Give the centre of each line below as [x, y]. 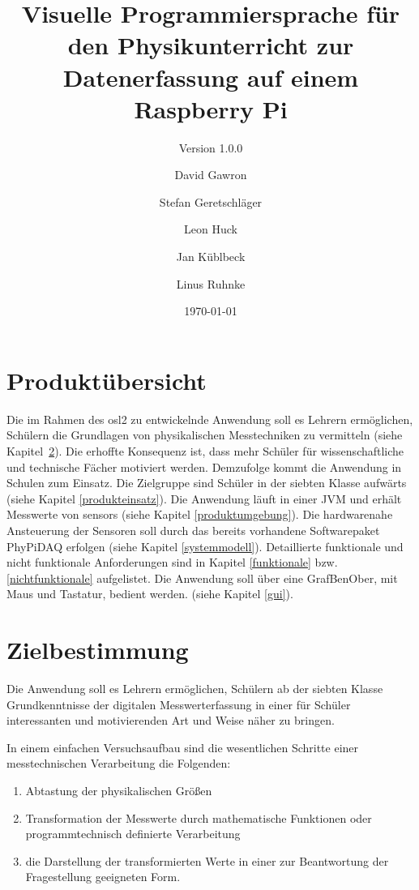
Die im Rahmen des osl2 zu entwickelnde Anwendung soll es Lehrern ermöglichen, [210, 419]
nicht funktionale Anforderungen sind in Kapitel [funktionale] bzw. [172, 562]
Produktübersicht [107, 380]
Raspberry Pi [211, 108]
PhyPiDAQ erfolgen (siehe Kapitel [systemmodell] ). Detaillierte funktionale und [205, 546]
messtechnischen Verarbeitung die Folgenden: [119, 763]
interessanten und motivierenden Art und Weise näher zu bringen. [171, 720]
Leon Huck [211, 229]
